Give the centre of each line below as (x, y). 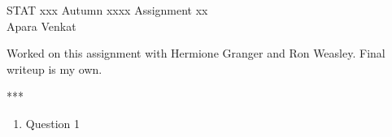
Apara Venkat (41, 26)
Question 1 (52, 123)
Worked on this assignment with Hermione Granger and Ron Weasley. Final (196, 53)
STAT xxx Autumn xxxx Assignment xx (107, 10)
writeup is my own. (54, 68)
